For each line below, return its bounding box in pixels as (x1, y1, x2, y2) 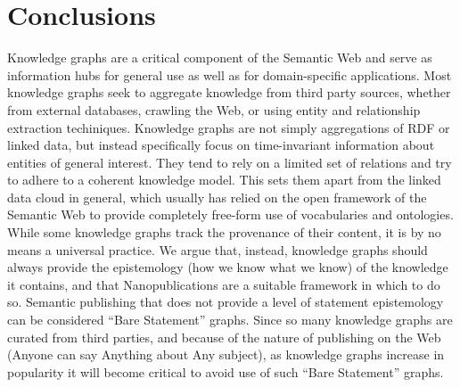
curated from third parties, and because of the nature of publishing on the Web (7, 327, 441, 346)
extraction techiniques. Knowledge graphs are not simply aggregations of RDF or (7, 118, 450, 136)
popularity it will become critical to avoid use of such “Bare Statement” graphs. (7, 362, 444, 381)
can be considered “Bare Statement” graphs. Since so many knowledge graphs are (7, 310, 453, 329)
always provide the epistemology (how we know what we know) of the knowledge (7, 258, 448, 276)
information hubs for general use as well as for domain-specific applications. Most (7, 65, 452, 84)
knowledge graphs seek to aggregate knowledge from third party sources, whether (7, 83, 451, 102)
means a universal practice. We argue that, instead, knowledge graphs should (7, 240, 428, 259)
